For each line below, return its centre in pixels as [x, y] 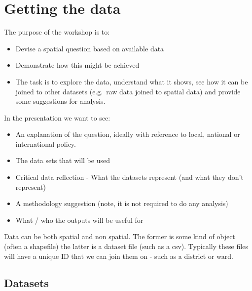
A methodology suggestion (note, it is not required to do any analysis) [122, 203]
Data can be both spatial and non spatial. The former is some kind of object [120, 236]
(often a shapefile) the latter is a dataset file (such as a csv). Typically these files [126, 246]
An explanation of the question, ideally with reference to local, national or [128, 134]
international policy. [46, 144]
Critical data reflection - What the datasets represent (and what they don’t [129, 177]
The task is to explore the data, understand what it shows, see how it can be [132, 81]
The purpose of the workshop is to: [57, 32]
